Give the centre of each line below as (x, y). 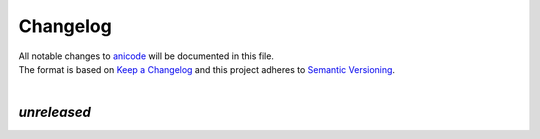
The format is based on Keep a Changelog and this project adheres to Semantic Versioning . (206, 69)
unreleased (55, 112)
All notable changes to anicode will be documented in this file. (146, 56)
